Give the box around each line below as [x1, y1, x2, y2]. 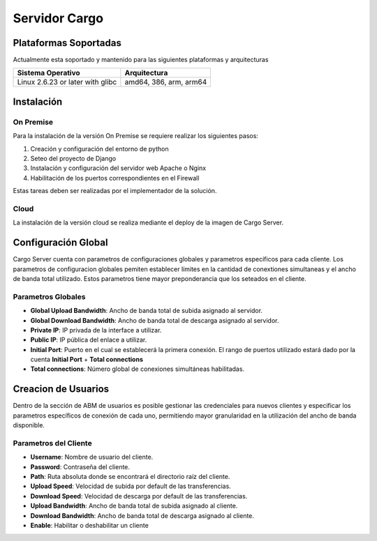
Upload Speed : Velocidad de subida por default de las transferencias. [30, 482, 232, 491]
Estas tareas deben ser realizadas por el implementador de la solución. [13, 187, 217, 195]
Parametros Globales [13, 291, 86, 301]
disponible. [13, 421, 45, 429]
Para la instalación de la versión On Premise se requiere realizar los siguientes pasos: [13, 132, 258, 140]
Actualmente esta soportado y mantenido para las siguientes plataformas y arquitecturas [13, 56, 269, 64]
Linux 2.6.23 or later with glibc [17, 77, 117, 87]
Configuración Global [13, 237, 108, 249]
